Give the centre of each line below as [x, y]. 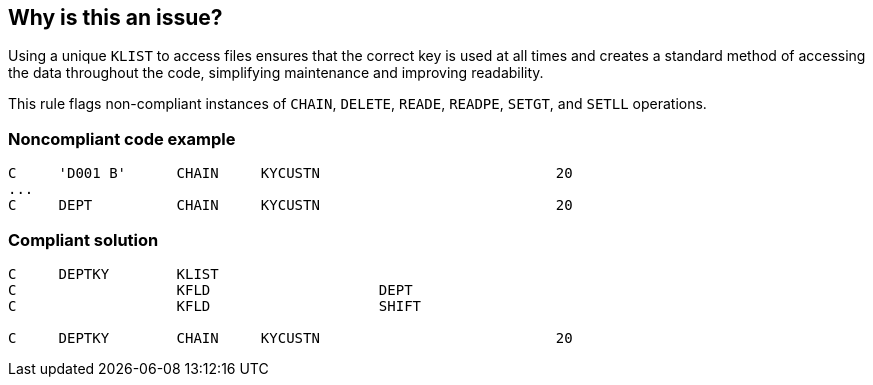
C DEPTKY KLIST [113, 273]
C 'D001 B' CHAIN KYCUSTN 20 [290, 173]
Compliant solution [83, 239]
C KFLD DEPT [210, 289]
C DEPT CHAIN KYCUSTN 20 [290, 205]
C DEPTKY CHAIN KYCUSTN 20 [290, 337]
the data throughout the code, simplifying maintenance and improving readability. [276, 73]
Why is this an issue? [115, 17]
